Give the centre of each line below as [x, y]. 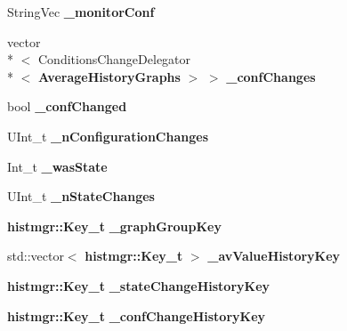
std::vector [36, 256]
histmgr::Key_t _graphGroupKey [114, 226]
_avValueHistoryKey [274, 256]
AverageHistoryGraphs [109, 76]
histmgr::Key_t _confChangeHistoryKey [137, 315]
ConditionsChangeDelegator [114, 59]
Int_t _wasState [57, 166]
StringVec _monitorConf [81, 12]
